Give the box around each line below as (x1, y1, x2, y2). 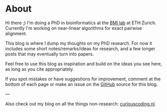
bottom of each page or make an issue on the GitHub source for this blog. (5, 81, 158, 87)
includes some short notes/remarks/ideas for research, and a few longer (5, 45, 155, 51)
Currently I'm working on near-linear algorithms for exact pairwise (5, 25, 142, 31)
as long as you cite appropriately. (5, 66, 74, 72)
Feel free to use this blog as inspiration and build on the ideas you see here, (5, 61, 162, 67)
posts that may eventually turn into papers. (5, 51, 94, 57)
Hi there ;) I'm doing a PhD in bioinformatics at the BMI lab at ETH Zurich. (5, 20, 157, 26)
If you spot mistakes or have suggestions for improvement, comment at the (5, 76, 161, 82)
